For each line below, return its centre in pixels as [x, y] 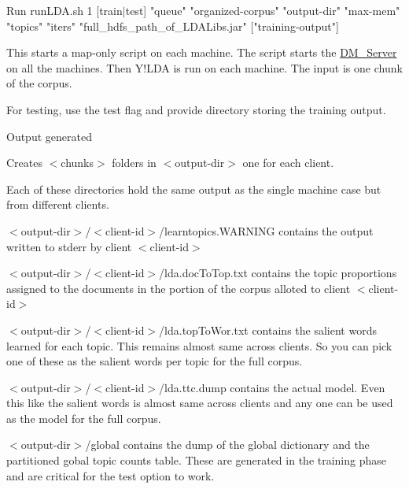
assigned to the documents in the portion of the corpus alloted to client [179, 288]
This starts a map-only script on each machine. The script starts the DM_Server [202, 52]
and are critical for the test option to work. [111, 475]
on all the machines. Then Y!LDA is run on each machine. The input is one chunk [204, 67]
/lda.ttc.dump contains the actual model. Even [272, 387]
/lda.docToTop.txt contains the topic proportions [278, 273]
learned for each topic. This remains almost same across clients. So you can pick [199, 345]
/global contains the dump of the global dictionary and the [227, 445]
